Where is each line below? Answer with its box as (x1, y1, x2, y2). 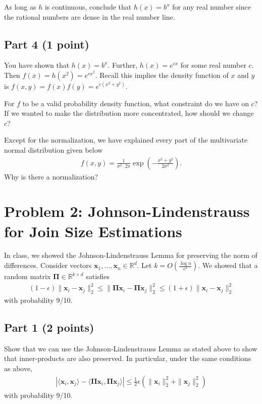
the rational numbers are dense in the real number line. (4, 11, 175, 22)
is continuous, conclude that (44, 2, 132, 12)
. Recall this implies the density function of (95, 69, 229, 80)
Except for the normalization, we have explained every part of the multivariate (4, 134, 248, 145)
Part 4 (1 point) (4, 36, 89, 52)
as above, (4, 363, 33, 373)
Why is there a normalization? (4, 171, 98, 182)
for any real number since (172, 2, 251, 12)
